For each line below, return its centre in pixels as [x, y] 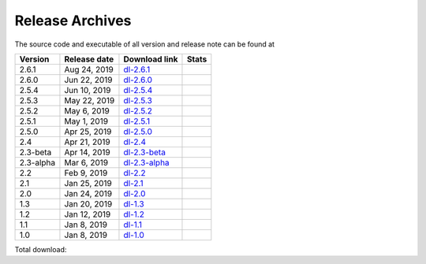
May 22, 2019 [90, 100]
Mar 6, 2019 [86, 162]
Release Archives [73, 20]
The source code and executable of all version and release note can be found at [145, 44]
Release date [89, 59]
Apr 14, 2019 [87, 152]
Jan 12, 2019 [88, 214]
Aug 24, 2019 [89, 69]
